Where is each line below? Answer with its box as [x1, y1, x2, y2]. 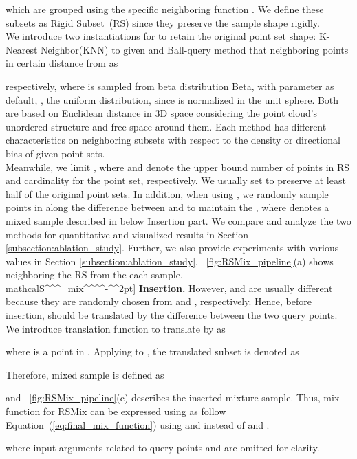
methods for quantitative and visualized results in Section [6, 227, 249, 241]
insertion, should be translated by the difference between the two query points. [6, 308, 338, 322]
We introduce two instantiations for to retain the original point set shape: [6, 29, 316, 43]
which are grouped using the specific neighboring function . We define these [6, 2, 324, 16]
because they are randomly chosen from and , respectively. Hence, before [6, 294, 312, 309]
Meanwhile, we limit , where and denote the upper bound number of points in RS [6, 159, 350, 174]
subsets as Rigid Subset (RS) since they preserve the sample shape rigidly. [6, 15, 320, 30]
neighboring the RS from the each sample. [6, 267, 183, 282]
